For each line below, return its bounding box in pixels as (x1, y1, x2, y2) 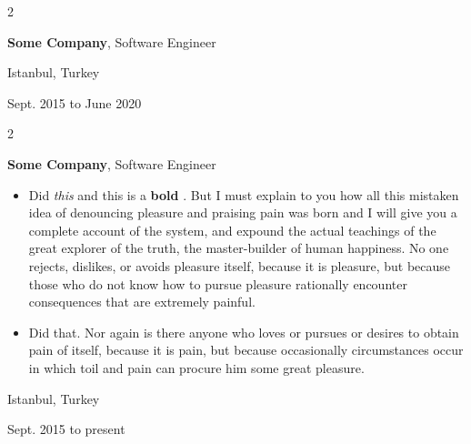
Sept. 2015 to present (7, 419, 125, 439)
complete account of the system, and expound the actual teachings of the (28, 220, 436, 239)
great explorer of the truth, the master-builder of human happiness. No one (28, 238, 449, 257)
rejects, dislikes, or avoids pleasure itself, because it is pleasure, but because (28, 256, 451, 275)
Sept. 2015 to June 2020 (7, 93, 142, 112)
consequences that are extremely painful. (28, 292, 256, 311)
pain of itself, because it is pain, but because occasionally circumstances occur (28, 340, 464, 359)
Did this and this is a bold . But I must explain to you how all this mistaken (28, 185, 459, 204)
